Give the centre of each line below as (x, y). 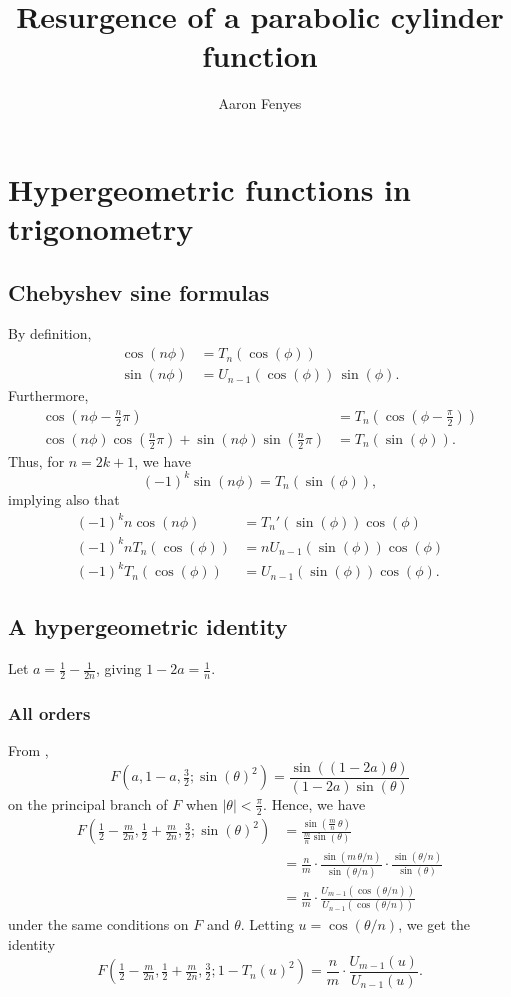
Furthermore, (48, 395)
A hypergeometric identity (148, 626)
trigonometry (101, 228)
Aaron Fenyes (260, 103)
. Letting (267, 924)
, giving (118, 668)
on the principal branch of (88, 803)
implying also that (64, 498)
